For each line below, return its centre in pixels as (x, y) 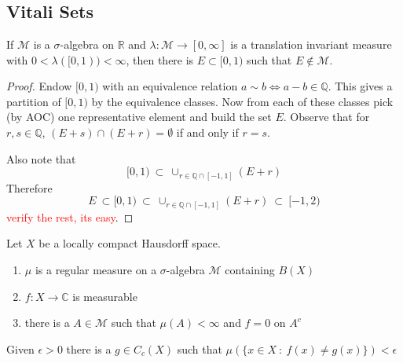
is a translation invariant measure (311, 44)
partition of (34, 101)
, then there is (160, 59)
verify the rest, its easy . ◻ (70, 216)
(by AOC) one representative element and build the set (139, 117)
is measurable (105, 296)
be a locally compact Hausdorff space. (130, 243)
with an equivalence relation (170, 86)
